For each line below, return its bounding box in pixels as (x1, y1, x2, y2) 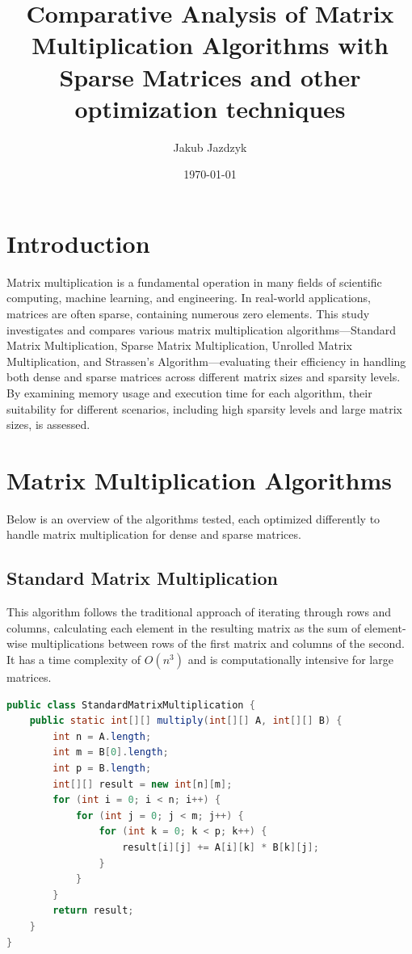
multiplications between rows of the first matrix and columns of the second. (31, 635, 405, 652)
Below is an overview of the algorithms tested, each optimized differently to (6, 510, 380, 527)
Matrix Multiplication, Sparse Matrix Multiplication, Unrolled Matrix (6, 337, 352, 354)
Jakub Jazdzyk (173, 138, 247, 155)
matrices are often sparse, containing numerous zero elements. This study (6, 305, 370, 322)
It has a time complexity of (6, 651, 141, 668)
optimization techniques (74, 91, 346, 124)
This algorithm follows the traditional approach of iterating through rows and (6, 603, 392, 620)
